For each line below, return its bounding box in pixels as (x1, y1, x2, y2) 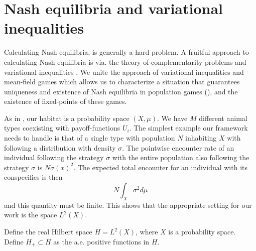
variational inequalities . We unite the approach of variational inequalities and (4, 66, 244, 77)
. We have (157, 112, 188, 123)
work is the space (4, 209, 57, 220)
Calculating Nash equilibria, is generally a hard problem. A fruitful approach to (4, 47, 249, 57)
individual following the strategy (4, 152, 104, 163)
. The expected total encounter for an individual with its (73, 162, 248, 172)
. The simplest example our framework (129, 122, 248, 133)
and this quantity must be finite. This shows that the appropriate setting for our (4, 199, 252, 210)
